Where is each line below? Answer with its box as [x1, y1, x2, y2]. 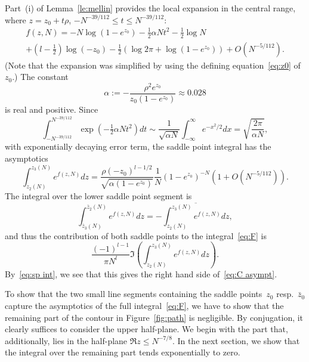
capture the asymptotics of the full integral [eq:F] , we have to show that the [5, 299, 284, 312]
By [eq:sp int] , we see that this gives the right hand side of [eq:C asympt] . [5, 267, 277, 280]
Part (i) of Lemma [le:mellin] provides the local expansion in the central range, [5, 2, 296, 14]
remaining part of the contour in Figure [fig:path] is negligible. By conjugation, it [5, 311, 304, 323]
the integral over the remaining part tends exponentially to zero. [5, 346, 240, 358]
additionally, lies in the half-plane [5, 334, 128, 346]
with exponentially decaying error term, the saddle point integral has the [5, 140, 271, 153]
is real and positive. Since [5, 103, 98, 115]
